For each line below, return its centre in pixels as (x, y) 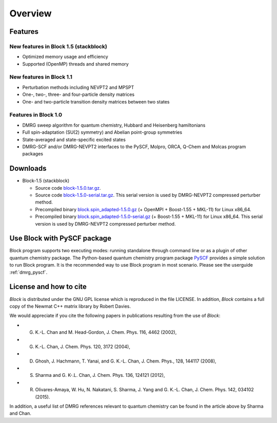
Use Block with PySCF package (60, 238)
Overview (31, 13)
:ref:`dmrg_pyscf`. (28, 272)
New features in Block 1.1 (41, 77)
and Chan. (21, 413)
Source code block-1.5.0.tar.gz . (68, 188)
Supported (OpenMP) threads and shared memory (76, 64)
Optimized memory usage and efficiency (65, 57)
